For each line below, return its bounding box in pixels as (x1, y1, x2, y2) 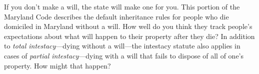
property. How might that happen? (4, 60, 111, 70)
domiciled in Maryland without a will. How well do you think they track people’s (4, 21, 252, 31)
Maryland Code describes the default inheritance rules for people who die (4, 11, 229, 21)
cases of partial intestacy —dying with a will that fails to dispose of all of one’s (4, 50, 244, 60)
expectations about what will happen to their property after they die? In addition (4, 30, 255, 41)
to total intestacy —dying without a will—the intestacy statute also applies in (4, 40, 240, 51)
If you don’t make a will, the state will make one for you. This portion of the (4, 1, 240, 11)
